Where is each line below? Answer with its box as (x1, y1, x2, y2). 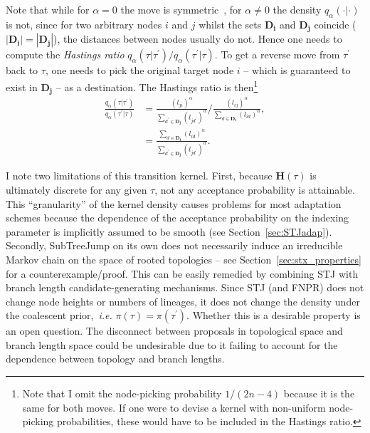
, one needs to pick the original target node (45, 63, 234, 78)
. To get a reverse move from (214, 47, 340, 62)
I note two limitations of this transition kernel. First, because (6, 168, 273, 183)
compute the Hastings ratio (6, 47, 125, 62)
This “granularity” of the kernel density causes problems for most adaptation (6, 196, 342, 211)
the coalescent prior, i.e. (6, 308, 112, 323)
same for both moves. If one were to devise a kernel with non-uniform (22, 400, 326, 414)
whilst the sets (199, 16, 262, 31)
